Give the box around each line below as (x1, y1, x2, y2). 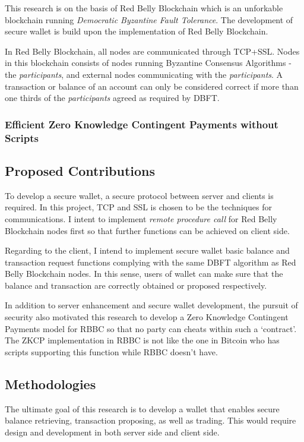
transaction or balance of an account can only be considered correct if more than (5, 80, 299, 92)
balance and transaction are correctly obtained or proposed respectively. (5, 279, 267, 291)
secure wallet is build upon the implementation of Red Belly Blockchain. (5, 25, 268, 37)
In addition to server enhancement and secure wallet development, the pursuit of (5, 299, 298, 311)
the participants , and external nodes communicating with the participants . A (5, 68, 283, 80)
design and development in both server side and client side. (5, 425, 220, 438)
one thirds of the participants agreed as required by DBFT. (5, 91, 220, 104)
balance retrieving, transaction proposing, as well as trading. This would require (5, 414, 296, 427)
